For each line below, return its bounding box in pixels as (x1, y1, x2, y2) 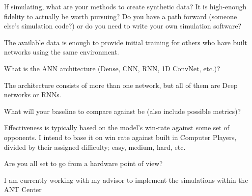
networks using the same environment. (4, 47, 119, 57)
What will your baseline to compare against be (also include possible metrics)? (4, 106, 241, 116)
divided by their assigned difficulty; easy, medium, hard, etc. (4, 141, 186, 152)
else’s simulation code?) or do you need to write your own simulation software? (4, 21, 242, 31)
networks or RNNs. (4, 89, 61, 100)
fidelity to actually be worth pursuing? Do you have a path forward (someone (4, 11, 237, 21)
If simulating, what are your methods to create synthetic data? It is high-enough (4, 1, 247, 11)
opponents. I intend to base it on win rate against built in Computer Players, (4, 132, 237, 142)
